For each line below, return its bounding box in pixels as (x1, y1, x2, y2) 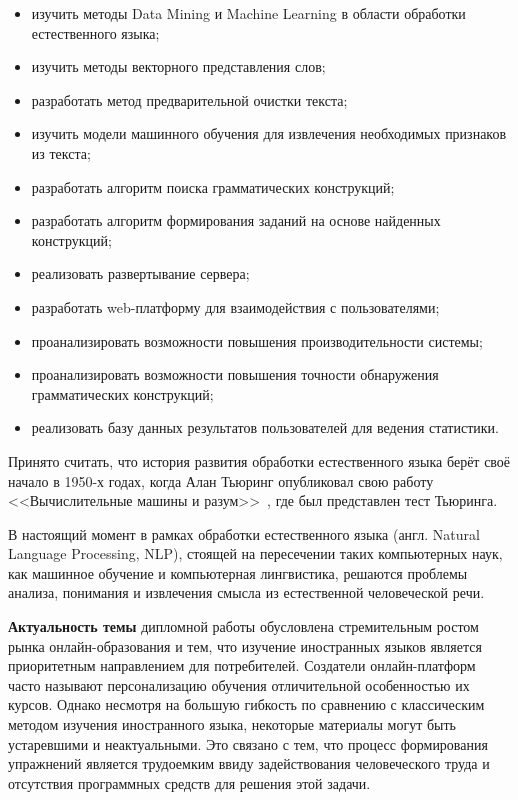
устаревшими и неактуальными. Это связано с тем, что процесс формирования (8, 733, 488, 754)
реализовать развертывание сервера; (31, 263, 250, 284)
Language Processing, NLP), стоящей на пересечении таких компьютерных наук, (8, 543, 503, 564)
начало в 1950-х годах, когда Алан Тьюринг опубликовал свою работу (8, 470, 434, 491)
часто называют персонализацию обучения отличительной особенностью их (8, 674, 470, 695)
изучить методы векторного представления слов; (31, 56, 326, 77)
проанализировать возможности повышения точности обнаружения (31, 364, 439, 385)
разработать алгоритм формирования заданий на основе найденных (31, 210, 441, 231)
